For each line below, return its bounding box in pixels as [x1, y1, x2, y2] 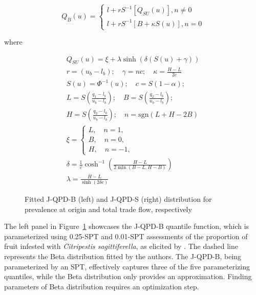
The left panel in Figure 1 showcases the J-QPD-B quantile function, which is [4, 221, 249, 231]
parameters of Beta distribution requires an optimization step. [4, 281, 199, 291]
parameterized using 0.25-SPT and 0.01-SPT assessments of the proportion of [4, 230, 248, 241]
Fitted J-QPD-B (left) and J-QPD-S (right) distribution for [25, 194, 212, 204]
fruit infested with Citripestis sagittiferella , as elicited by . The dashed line [4, 241, 238, 251]
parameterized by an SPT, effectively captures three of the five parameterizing [4, 261, 250, 271]
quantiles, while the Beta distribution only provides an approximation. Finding [4, 271, 252, 282]
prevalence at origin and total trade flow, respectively [25, 203, 192, 214]
